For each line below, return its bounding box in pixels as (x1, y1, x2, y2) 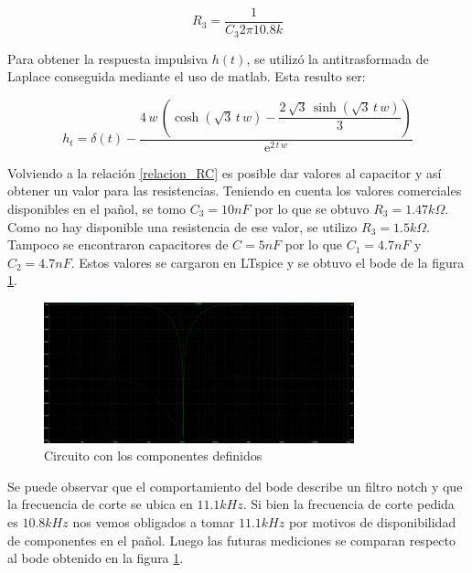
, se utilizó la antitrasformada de (246, 48, 429, 68)
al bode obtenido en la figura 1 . (7, 548, 184, 568)
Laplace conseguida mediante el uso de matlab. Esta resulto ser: (7, 67, 366, 86)
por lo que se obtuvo (254, 198, 370, 218)
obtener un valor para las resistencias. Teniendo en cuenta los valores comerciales (7, 181, 462, 200)
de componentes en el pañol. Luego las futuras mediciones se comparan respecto (7, 530, 456, 549)
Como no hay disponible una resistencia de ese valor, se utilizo (7, 217, 358, 236)
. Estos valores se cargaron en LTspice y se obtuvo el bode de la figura (70, 252, 465, 271)
